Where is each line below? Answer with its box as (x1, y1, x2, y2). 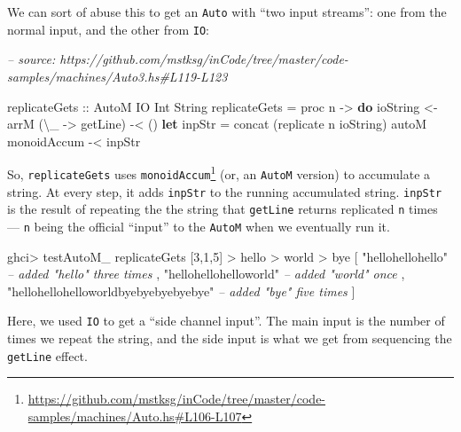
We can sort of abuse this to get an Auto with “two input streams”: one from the (7, 3, 447, 20)
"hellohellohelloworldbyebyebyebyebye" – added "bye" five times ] (7, 281, 356, 300)
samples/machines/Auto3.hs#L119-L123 (7, 67, 228, 85)
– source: (7, 50, 56, 68)
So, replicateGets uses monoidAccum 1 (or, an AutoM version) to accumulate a (7, 162, 431, 183)
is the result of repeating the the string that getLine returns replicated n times (7, 200, 438, 218)
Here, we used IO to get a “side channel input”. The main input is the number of (7, 311, 445, 330)
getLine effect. (7, 346, 88, 365)
